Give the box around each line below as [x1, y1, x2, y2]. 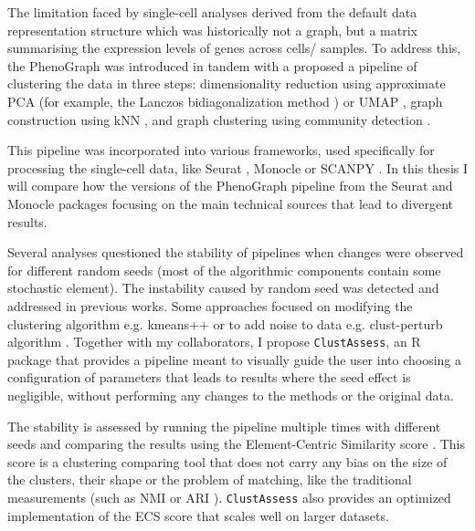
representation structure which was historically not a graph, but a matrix [7, 20, 417, 39]
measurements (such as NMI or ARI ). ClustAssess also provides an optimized [7, 487, 451, 506]
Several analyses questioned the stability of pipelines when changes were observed [7, 243, 464, 262]
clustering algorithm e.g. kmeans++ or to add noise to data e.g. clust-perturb [7, 314, 443, 333]
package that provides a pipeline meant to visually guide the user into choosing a [7, 349, 461, 369]
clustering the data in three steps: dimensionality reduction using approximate [7, 74, 446, 93]
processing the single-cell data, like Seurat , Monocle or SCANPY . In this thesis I [7, 158, 469, 177]
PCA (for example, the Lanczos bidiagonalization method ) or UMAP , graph [7, 91, 443, 110]
